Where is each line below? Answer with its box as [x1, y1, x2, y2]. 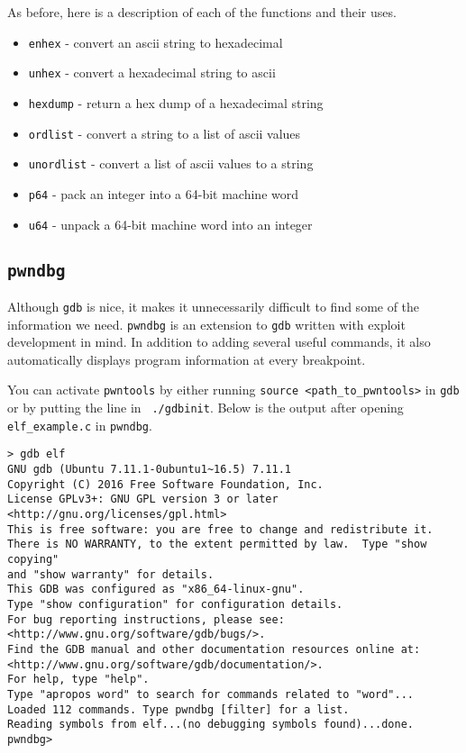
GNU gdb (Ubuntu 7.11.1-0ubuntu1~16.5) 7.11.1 [7, 463, 291, 476]
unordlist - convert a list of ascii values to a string [28, 154, 314, 173]
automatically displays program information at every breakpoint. [7, 349, 366, 368]
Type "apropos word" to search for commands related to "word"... [7, 687, 415, 701]
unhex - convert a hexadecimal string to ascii [28, 63, 276, 82]
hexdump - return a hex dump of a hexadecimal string [28, 93, 324, 112]
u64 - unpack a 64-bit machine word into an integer [28, 214, 313, 233]
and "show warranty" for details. [7, 567, 215, 581]
